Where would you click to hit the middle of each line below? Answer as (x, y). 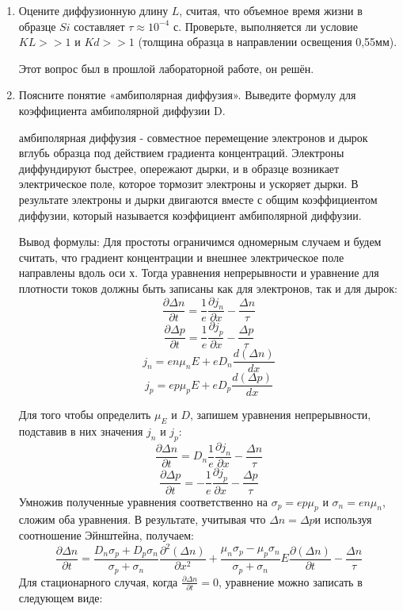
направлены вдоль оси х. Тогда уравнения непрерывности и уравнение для (199, 273)
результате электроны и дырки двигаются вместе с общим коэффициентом (198, 199)
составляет (99, 26)
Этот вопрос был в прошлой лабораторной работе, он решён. (166, 68)
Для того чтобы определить (85, 415)
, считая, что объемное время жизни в (271, 10)
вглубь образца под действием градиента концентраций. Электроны (181, 153)
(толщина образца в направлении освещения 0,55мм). (268, 42)
